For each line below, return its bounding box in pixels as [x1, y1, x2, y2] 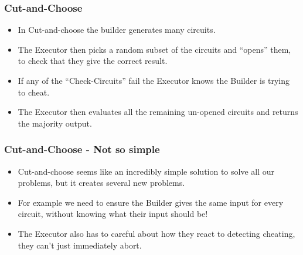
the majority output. [18, 117, 92, 129]
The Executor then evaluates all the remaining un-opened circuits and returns [18, 106, 298, 118]
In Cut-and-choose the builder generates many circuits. [18, 23, 216, 36]
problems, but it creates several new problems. [18, 176, 185, 189]
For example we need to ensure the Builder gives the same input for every [18, 196, 284, 208]
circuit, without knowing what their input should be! [18, 208, 208, 220]
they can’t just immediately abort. [18, 239, 142, 251]
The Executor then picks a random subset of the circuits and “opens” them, [18, 43, 291, 55]
